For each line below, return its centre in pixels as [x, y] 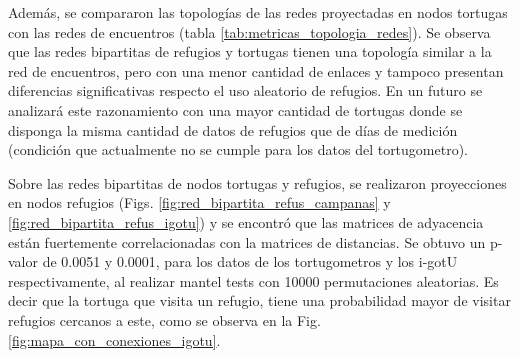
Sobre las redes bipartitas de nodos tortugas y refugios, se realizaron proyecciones [257, 182]
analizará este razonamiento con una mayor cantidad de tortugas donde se [235, 109]
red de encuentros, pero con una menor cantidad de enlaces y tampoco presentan [256, 70]
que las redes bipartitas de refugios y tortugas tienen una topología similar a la [250, 51]
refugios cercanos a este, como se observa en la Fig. [164, 319]
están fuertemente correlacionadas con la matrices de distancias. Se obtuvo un [247, 241]
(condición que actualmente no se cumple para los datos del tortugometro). [238, 149]
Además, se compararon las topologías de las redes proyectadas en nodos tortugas [258, 12]
